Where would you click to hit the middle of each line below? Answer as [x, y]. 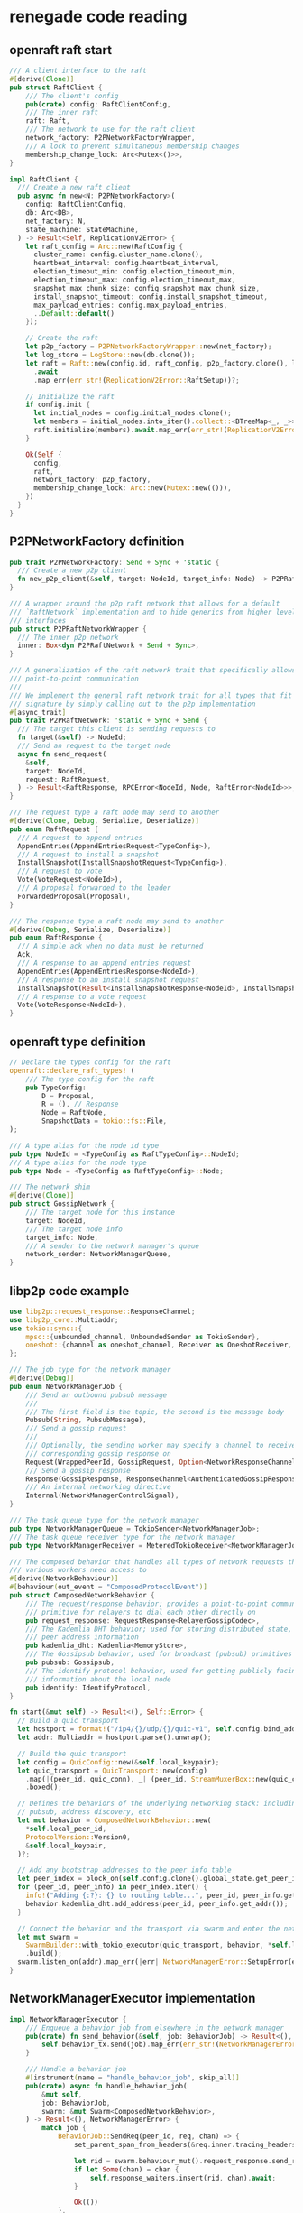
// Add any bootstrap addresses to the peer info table [124, 1870]
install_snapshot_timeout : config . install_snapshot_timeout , [151, 296]
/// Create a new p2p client [72, 570]
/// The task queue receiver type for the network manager [123, 1537]
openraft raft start [61, 50]
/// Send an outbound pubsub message [96, 1395]
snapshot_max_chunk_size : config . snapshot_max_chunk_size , [146, 288]
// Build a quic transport [68, 1721]
